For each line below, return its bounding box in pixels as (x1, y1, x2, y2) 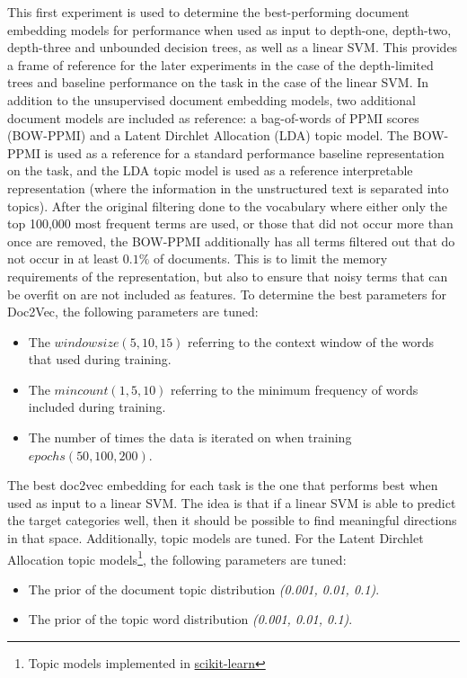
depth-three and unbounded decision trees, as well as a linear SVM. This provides (7, 38, 458, 57)
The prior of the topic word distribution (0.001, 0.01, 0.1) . (28, 610, 353, 629)
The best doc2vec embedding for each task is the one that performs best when (7, 476, 438, 495)
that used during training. (28, 350, 172, 369)
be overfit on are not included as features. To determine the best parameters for (7, 284, 447, 303)
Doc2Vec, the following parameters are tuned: (7, 302, 259, 321)
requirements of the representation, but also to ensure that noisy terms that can (7, 266, 448, 285)
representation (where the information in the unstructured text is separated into (7, 178, 449, 197)
